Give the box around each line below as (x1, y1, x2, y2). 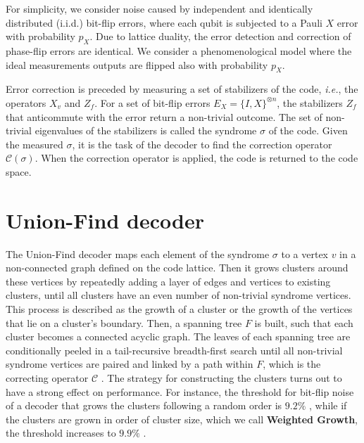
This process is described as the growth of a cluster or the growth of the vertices (6, 302, 353, 316)
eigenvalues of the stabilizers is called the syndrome (34, 123, 257, 138)
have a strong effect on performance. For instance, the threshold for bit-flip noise (6, 384, 354, 399)
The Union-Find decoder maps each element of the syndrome (6, 246, 270, 261)
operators (6, 95, 46, 110)
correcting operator (6, 371, 89, 385)
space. (6, 164, 32, 179)
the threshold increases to (6, 425, 116, 440)
